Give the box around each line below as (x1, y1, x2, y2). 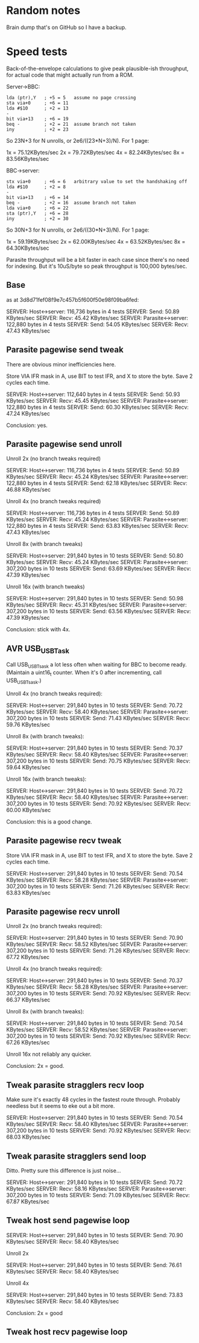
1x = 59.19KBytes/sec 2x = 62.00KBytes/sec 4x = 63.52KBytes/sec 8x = (6, 238, 186, 245)
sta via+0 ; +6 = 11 (6, 100, 69, 106)
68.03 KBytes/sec (6, 1133, 51, 1140)
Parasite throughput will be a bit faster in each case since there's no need (6, 256, 189, 263)
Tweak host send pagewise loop (6, 1215, 130, 1226)
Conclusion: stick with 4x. (6, 626, 71, 633)
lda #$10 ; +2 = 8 (6, 184, 66, 190)
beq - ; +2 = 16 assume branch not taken (6, 200, 136, 206)
